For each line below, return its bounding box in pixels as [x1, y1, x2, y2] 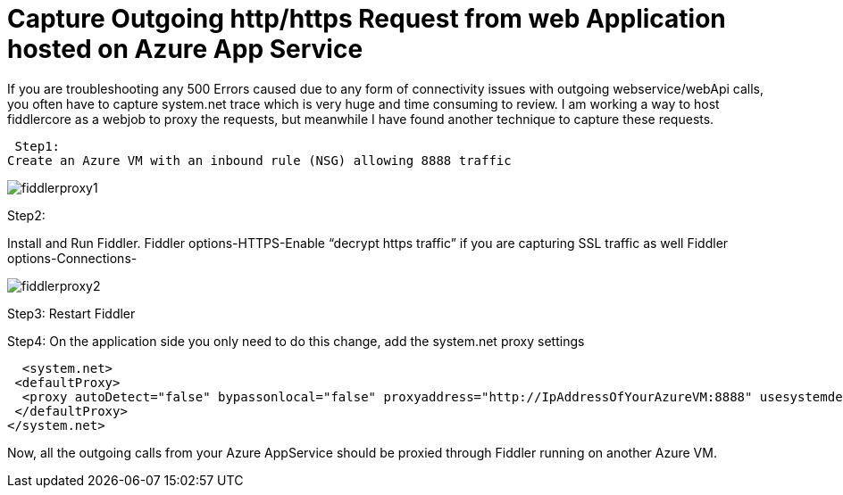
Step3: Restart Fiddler [7, 305, 136, 321]
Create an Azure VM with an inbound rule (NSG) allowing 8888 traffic [7, 153, 512, 168]
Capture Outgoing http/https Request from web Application [7, 4, 726, 34]
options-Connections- [7, 250, 138, 266]
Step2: [7, 207, 46, 223]
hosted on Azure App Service [7, 34, 363, 64]
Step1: [14, 138, 61, 153]
